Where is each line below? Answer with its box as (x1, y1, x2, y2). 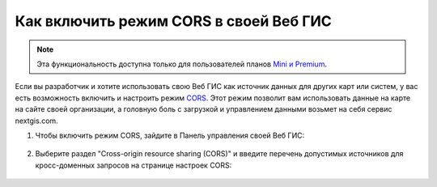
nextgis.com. (15, 116, 58, 125)
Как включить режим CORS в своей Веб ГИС (15, 12, 332, 30)
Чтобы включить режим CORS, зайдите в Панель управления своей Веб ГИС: (35, 130, 305, 140)
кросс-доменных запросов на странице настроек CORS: (35, 160, 232, 170)
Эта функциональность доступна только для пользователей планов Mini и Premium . (36, 59, 328, 69)
